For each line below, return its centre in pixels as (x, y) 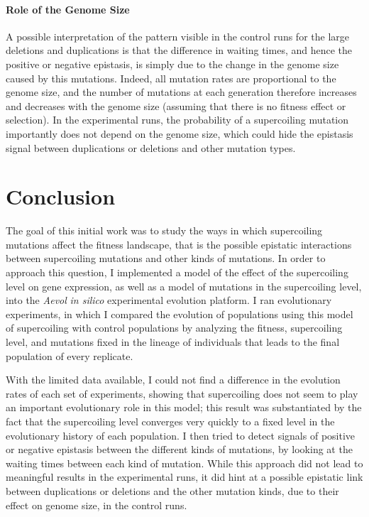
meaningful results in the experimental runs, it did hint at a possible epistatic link (184, 477)
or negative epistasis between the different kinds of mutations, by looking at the (179, 449)
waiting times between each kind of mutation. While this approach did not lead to (184, 463)
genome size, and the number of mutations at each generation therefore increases (181, 92)
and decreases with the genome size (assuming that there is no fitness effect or (176, 105)
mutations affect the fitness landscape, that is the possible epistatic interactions (179, 244)
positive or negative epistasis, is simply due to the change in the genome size (172, 64)
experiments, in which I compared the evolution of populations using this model (180, 314)
